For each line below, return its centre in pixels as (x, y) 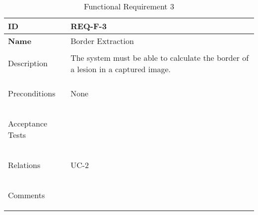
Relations (24, 165)
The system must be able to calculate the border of (160, 57)
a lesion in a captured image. (121, 69)
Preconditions (32, 93)
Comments (27, 195)
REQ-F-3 (89, 26)
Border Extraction (102, 41)
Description (28, 63)
